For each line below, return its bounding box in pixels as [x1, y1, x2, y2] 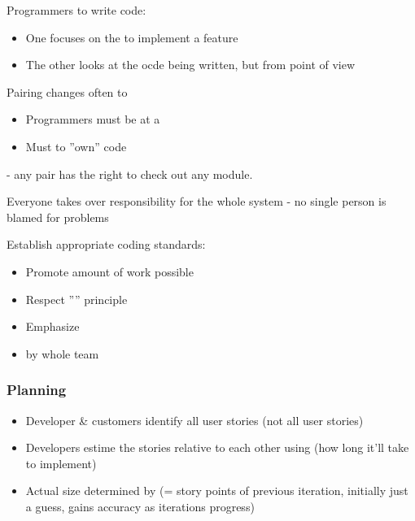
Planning [7, 380, 67, 400]
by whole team [25, 345, 99, 362]
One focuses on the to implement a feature [25, 28, 238, 46]
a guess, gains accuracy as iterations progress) [25, 497, 255, 514]
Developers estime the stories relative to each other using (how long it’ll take [25, 439, 409, 456]
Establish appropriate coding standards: [7, 236, 206, 253]
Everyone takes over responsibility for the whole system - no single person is [7, 193, 387, 210]
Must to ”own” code [25, 137, 127, 154]
